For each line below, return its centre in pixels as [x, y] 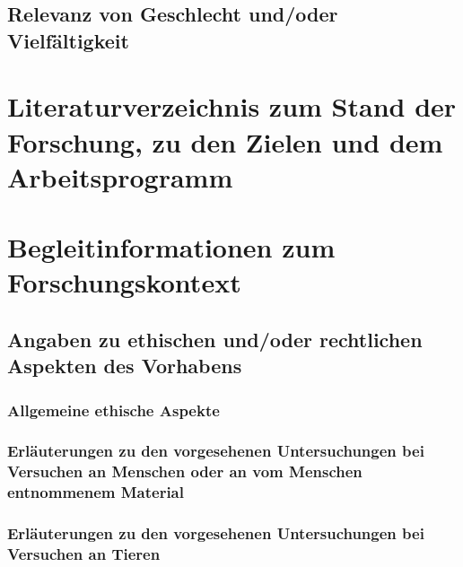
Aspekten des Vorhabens [125, 366]
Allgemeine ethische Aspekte [114, 410]
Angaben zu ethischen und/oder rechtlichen [215, 339]
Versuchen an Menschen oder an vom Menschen [185, 471]
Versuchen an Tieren [84, 554]
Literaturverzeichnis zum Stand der [232, 106]
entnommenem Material [96, 492]
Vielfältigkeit [68, 40]
